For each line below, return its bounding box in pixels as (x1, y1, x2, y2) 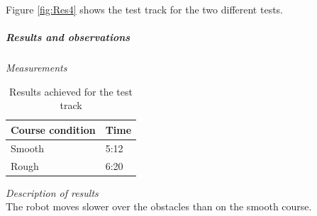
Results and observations (6, 30, 130, 45)
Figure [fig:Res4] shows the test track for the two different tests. (6, 2, 284, 16)
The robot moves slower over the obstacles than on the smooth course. (6, 199, 312, 214)
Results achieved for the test (9, 84, 133, 98)
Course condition (11, 122, 96, 137)
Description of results (6, 185, 99, 200)
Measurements (6, 60, 67, 75)
